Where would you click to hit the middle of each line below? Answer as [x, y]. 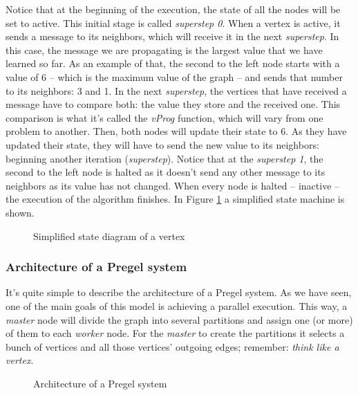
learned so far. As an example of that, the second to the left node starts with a [173, 63]
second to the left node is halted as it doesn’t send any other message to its [166, 172]
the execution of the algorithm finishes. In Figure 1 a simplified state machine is [175, 199]
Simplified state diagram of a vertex [109, 236]
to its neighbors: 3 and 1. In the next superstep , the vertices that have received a [176, 90]
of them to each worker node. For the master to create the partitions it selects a [175, 333]
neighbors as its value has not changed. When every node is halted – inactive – [173, 185]
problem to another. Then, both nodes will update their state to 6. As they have [176, 131]
